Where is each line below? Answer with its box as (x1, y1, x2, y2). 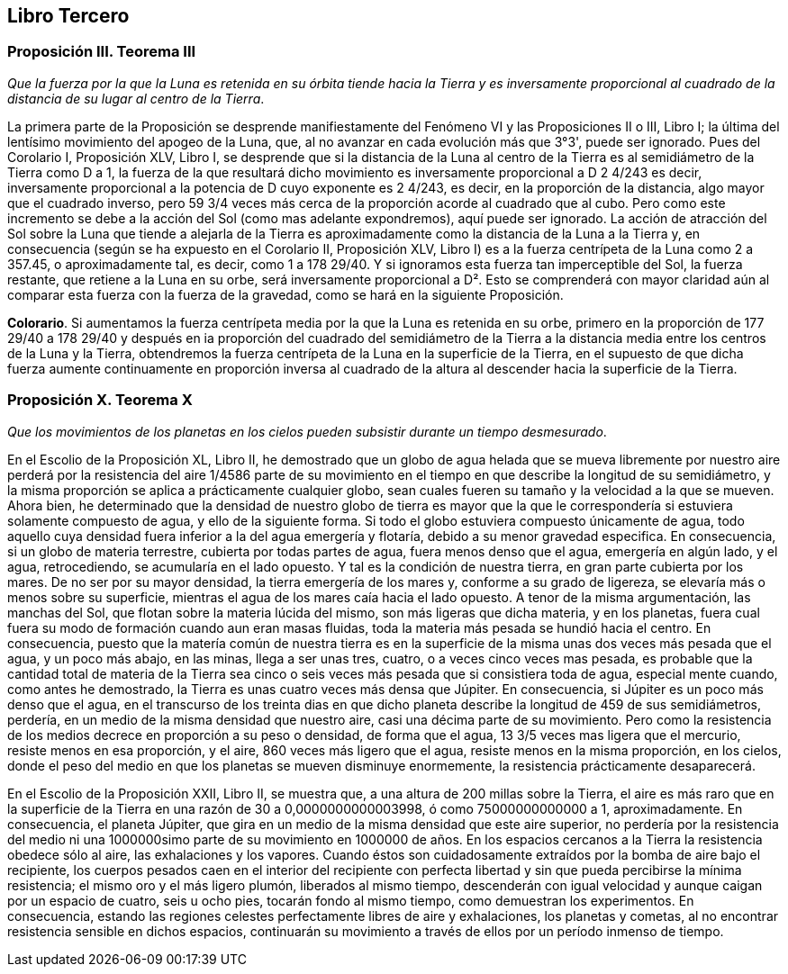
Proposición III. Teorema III (7, 42, 196, 61)
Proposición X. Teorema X (7, 391, 193, 410)
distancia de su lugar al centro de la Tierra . (7, 90, 265, 106)
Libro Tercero (7, 5, 130, 27)
